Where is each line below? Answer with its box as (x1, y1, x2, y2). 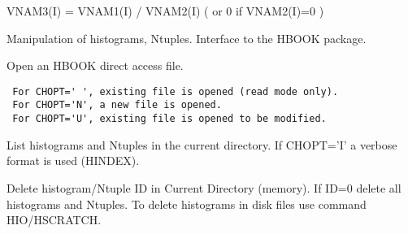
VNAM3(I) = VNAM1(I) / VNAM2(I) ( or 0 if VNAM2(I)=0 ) (7, 2, 324, 19)
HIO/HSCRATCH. (7, 211, 102, 228)
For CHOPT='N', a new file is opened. (12, 99, 222, 111)
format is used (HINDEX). (7, 152, 140, 169)
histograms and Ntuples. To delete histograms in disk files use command (7, 195, 367, 212)
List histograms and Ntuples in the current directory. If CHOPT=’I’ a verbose (7, 136, 397, 153)
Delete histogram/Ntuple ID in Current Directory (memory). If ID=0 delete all (7, 179, 401, 196)
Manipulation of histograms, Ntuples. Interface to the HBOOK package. (7, 29, 367, 46)
